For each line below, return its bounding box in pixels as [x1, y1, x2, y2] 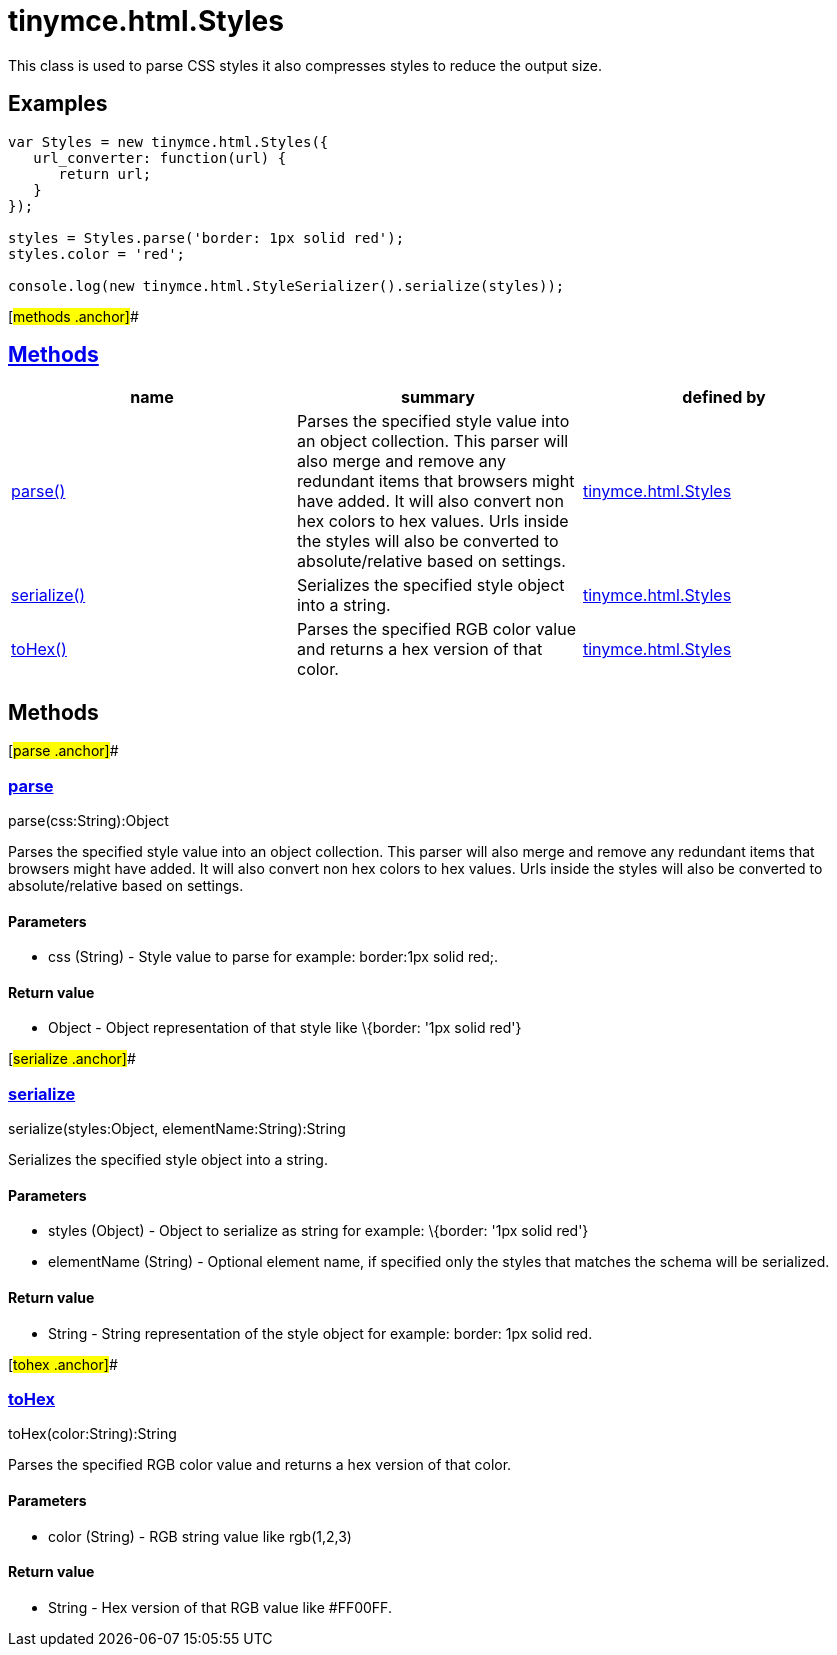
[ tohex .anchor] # [8, 1355, 118, 1373]
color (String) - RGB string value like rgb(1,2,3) [48, 1527, 352, 1545]
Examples [8, 91, 108, 117]
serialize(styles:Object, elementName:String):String [8, 1120, 346, 1138]
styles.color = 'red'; [8, 245, 186, 262]
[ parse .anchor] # [8, 742, 119, 760]
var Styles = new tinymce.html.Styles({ [8, 133, 329, 150]
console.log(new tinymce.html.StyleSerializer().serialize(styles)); [8, 277, 565, 294]
